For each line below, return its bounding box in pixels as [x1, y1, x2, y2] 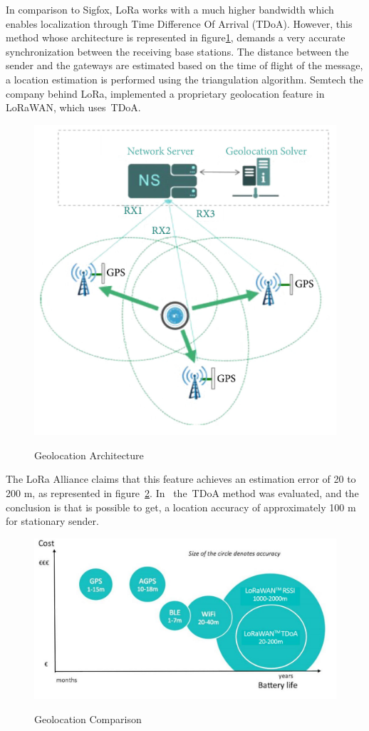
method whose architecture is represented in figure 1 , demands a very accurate [6, 30, 345, 45]
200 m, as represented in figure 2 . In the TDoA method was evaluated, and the [6, 486, 359, 500]
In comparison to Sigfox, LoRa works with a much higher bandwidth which [6, 2, 334, 16]
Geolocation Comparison [34, 711, 142, 726]
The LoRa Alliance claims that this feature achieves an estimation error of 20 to [6, 471, 356, 486]
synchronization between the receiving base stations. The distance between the [6, 44, 349, 58]
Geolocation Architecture [34, 447, 144, 462]
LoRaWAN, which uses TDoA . [6, 100, 141, 115]
